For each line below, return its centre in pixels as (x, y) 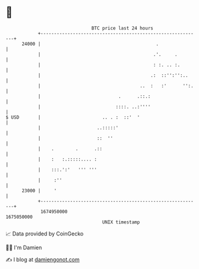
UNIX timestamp (121, 222)
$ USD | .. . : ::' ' (73, 117)
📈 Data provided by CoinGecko (45, 234)
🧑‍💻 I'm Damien (24, 247)
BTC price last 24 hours (122, 28)
